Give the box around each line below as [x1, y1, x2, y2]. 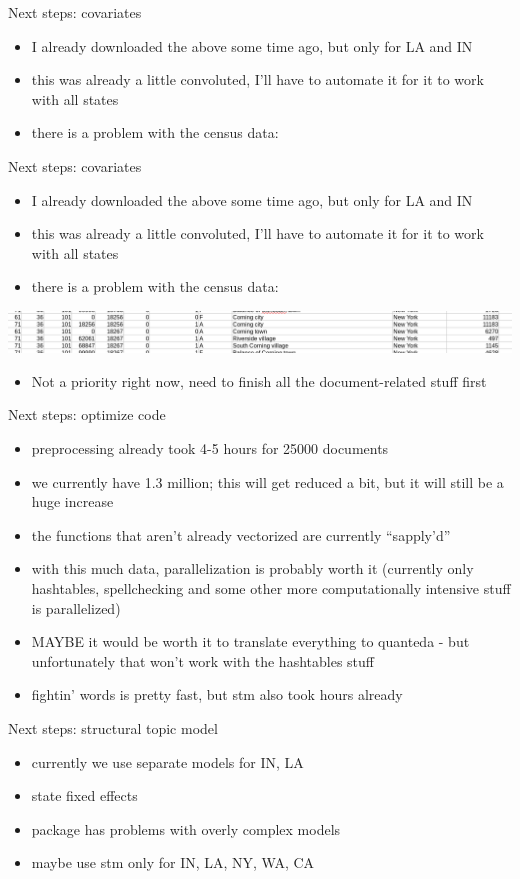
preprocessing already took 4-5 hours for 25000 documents [31, 438, 389, 459]
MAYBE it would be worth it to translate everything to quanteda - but [31, 631, 470, 652]
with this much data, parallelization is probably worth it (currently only [31, 558, 474, 579]
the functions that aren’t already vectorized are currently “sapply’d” [31, 524, 451, 545]
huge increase [31, 491, 114, 512]
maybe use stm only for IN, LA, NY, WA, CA [31, 852, 315, 873]
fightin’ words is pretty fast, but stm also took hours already [31, 684, 403, 705]
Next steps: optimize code [8, 404, 166, 425]
